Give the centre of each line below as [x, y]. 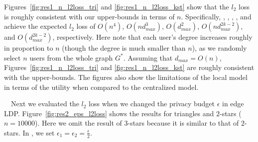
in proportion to [29, 48]
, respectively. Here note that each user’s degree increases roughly [152, 37]
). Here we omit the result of [78, 123]
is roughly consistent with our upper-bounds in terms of [89, 16]
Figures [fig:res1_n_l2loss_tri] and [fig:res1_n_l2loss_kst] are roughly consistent [129, 67]
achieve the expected [36, 26]
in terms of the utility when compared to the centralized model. [101, 87]
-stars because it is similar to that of [183, 123]
